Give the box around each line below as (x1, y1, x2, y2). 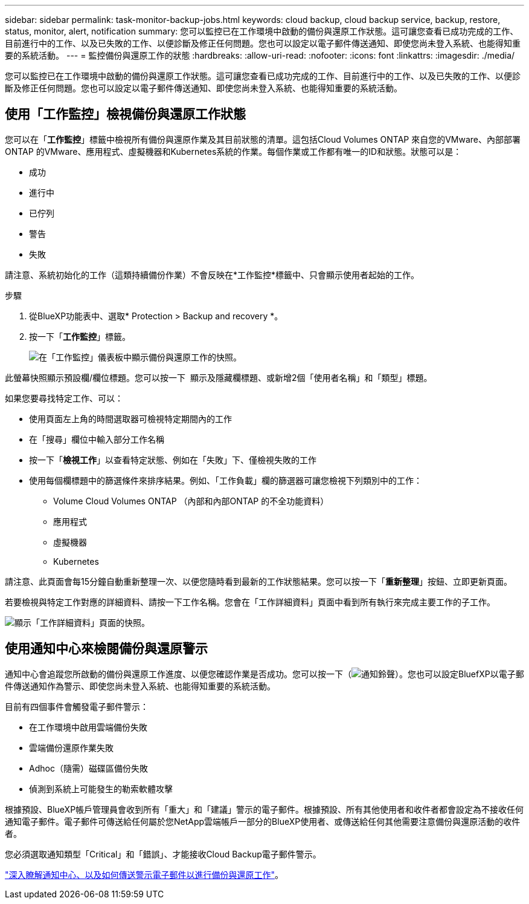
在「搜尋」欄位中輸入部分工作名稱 (29, 434, 164, 444)
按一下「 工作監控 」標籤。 (29, 331, 130, 342)
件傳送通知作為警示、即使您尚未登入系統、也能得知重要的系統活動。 (5, 680, 275, 691)
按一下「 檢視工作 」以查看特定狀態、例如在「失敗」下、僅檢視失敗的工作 (29, 454, 316, 465)
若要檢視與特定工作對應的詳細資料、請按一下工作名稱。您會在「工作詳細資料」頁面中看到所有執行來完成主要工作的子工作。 (5, 596, 495, 607)
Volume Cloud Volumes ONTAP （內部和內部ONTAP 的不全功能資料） (53, 495, 329, 506)
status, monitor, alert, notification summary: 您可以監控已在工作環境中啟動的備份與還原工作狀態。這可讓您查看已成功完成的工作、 (5, 26, 519, 36)
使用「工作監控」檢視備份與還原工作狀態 (5, 106, 246, 122)
